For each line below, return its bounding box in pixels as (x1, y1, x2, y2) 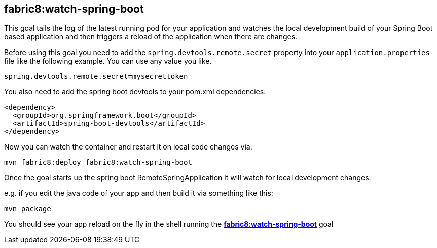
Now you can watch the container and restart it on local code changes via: (4, 142, 252, 152)
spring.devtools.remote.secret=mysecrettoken (4, 72, 188, 81)
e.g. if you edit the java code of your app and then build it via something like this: (4, 189, 273, 198)
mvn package (4, 205, 51, 213)
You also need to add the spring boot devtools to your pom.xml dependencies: (4, 87, 266, 96)
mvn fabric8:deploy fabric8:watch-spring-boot (4, 158, 192, 167)
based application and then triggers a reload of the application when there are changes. (4, 32, 298, 41)
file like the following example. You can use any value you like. (4, 57, 212, 66)
